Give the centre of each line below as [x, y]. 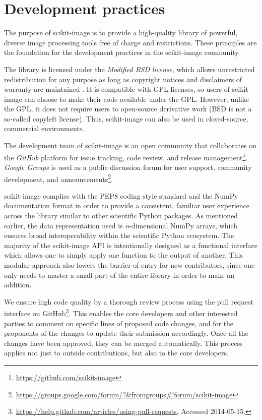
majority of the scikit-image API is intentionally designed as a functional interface [131, 245]
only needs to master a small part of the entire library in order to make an [119, 275]
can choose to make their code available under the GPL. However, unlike [137, 99]
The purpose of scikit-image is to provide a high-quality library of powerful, [121, 33]
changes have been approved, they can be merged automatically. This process [123, 343]
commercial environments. [44, 128]
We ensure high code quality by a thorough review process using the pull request [129, 301]
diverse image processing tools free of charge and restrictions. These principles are [130, 42]
